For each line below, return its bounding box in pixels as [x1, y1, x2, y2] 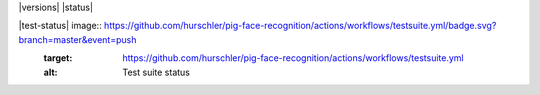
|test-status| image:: [18, 20, 102, 32]
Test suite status [122, 66, 190, 78]
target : [43, 52, 73, 64]
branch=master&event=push [18, 33, 137, 45]
